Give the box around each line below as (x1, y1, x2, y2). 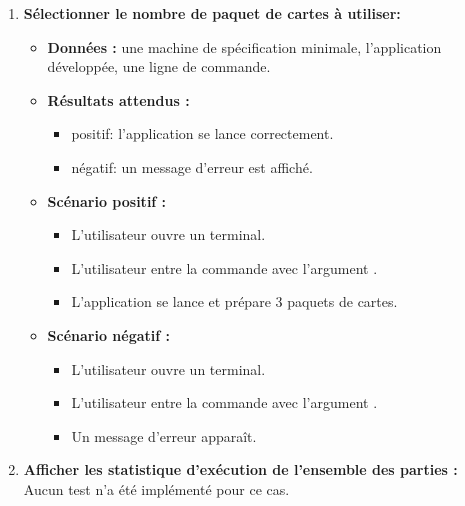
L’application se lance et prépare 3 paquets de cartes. (71, 291, 398, 312)
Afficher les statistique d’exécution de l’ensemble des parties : (23, 459, 458, 480)
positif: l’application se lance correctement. (71, 123, 334, 144)
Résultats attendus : (47, 89, 190, 110)
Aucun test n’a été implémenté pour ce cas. (23, 478, 290, 499)
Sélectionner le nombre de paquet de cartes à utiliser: (23, 3, 401, 23)
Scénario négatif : (47, 324, 171, 345)
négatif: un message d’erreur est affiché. (71, 156, 313, 177)
